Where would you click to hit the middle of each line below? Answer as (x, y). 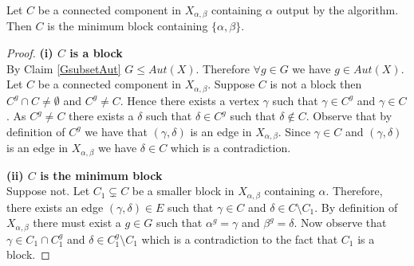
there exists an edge (55, 207)
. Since (294, 131)
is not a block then (316, 84)
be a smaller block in (183, 191)
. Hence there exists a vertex (189, 100)
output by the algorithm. (337, 10)
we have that (116, 131)
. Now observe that (340, 223)
